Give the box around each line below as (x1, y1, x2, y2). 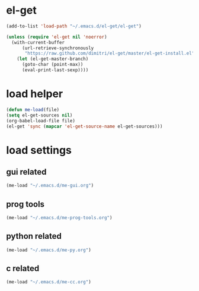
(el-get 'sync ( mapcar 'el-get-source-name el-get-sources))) (6, 123, 163, 129)
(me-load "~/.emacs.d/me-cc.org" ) (6, 279, 92, 285)
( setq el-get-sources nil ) (6, 112, 73, 118)
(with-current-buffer (11, 39, 65, 45)
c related (6, 264, 40, 274)
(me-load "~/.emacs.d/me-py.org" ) (6, 247, 92, 253)
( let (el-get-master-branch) (17, 56, 89, 62)
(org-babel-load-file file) (6, 118, 76, 124)
